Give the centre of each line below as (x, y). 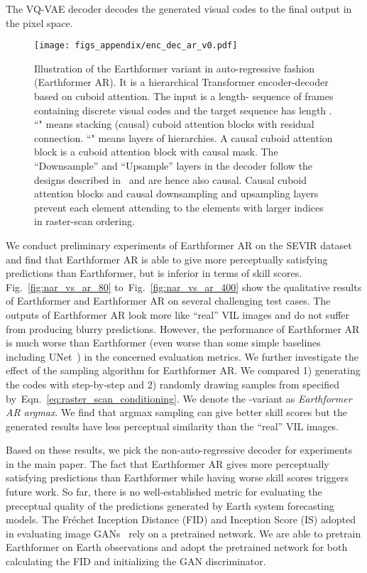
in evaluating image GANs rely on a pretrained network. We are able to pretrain (183, 533)
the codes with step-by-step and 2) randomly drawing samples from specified (172, 384)
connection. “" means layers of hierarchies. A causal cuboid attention (183, 137)
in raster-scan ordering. (84, 221)
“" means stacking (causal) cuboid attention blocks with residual (174, 124)
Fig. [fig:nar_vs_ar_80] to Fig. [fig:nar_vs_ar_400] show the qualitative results (184, 286)
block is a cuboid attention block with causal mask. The (156, 152)
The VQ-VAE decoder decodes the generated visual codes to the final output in (179, 9)
